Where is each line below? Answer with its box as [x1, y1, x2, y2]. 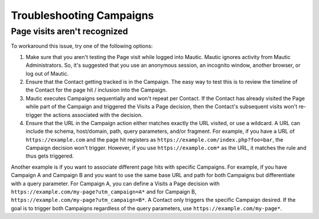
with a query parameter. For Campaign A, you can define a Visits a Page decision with [11, 180, 220, 187]
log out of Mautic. [25, 70, 69, 77]
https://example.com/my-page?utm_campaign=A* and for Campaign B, [11, 188, 197, 195]
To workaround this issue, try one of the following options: [11, 43, 153, 50]
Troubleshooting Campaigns [11, 9, 154, 22]
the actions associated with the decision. [43, 111, 143, 118]
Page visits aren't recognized [11, 26, 128, 37]
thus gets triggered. [25, 152, 74, 159]
